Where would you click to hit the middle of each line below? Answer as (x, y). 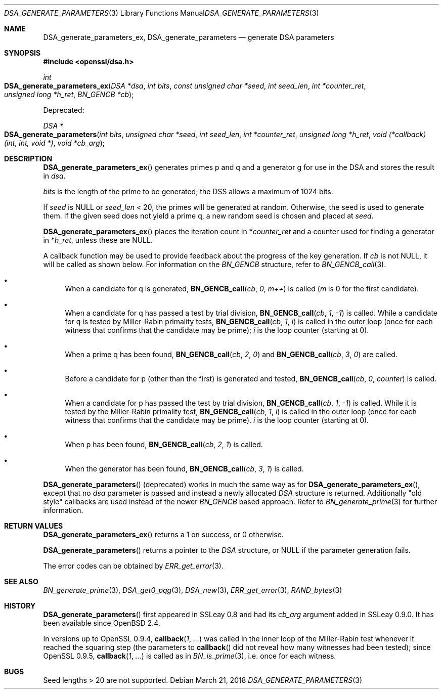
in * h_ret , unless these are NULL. (98, 240)
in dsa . (54, 176)
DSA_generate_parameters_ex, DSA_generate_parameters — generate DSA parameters (189, 37)
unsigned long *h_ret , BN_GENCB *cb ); (69, 94)
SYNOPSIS (23, 53)
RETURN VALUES (34, 526)
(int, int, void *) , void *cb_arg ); (55, 143)
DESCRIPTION (28, 159)
